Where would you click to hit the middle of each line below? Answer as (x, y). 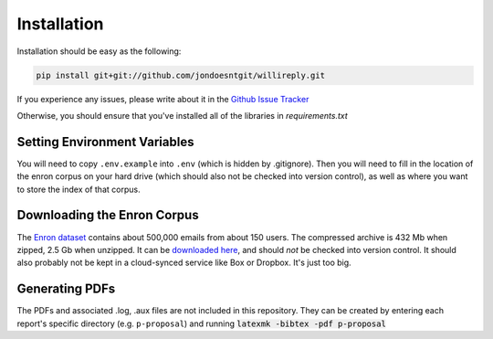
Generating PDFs (66, 289)
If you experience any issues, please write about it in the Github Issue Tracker (163, 99)
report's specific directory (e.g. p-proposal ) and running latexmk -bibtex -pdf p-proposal (202, 323)
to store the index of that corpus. (79, 189)
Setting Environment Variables (105, 142)
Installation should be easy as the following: (99, 51)
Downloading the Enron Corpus (108, 215)
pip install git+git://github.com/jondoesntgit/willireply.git (181, 75)
